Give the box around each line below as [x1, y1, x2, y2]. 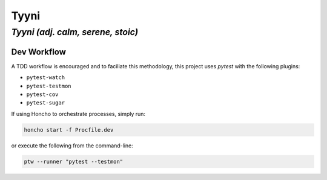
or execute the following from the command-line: [11, 142, 133, 149]
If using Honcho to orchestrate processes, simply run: [11, 110, 145, 117]
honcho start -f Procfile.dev [24, 126, 114, 133]
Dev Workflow [11, 47, 67, 57]
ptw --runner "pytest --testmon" [24, 158, 124, 165]
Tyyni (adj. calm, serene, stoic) [11, 27, 139, 37]
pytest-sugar [26, 100, 65, 106]
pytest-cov [26, 91, 59, 98]
